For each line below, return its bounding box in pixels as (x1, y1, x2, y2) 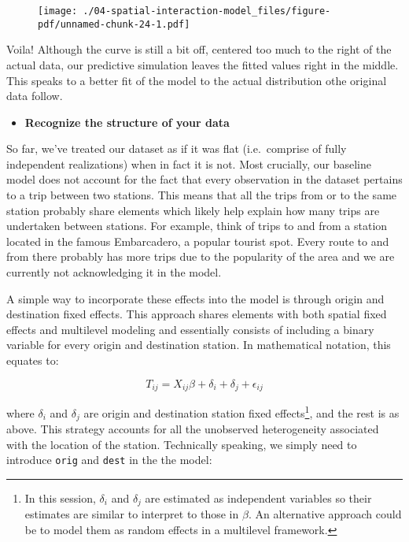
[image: (38, 6, 78, 17)
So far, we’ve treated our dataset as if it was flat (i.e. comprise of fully (6, 140, 347, 157)
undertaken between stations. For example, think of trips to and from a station (6, 217, 388, 234)
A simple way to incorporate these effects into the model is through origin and (6, 290, 385, 306)
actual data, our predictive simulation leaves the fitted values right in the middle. (6, 56, 399, 72)
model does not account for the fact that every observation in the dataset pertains (6, 171, 403, 187)
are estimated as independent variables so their (145, 490, 372, 506)
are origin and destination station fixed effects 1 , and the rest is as (83, 403, 400, 421)
